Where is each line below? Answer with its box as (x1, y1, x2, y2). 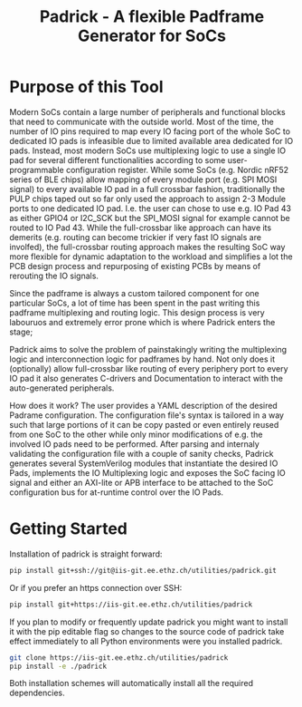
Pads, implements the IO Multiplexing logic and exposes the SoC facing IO (9, 467, 287, 478)
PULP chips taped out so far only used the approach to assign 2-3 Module (9, 193, 287, 204)
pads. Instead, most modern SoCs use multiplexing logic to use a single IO (9, 145, 287, 156)
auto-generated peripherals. (9, 383, 115, 393)
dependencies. (9, 687, 65, 699)
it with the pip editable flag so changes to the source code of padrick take (9, 625, 285, 636)
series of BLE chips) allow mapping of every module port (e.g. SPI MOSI (9, 174, 278, 185)
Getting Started (9, 518, 128, 539)
